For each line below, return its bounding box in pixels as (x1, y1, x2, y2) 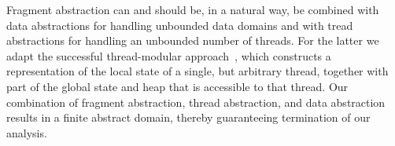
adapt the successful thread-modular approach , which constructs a (6, 47, 331, 64)
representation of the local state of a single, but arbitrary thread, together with (6, 63, 389, 79)
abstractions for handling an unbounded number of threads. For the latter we (6, 32, 379, 49)
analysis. (6, 124, 47, 141)
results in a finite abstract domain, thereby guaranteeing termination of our (6, 109, 371, 126)
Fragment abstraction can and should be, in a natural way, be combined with (6, 2, 379, 17)
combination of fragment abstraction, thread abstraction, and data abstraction (6, 93, 386, 110)
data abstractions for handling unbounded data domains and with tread (6, 16, 353, 33)
